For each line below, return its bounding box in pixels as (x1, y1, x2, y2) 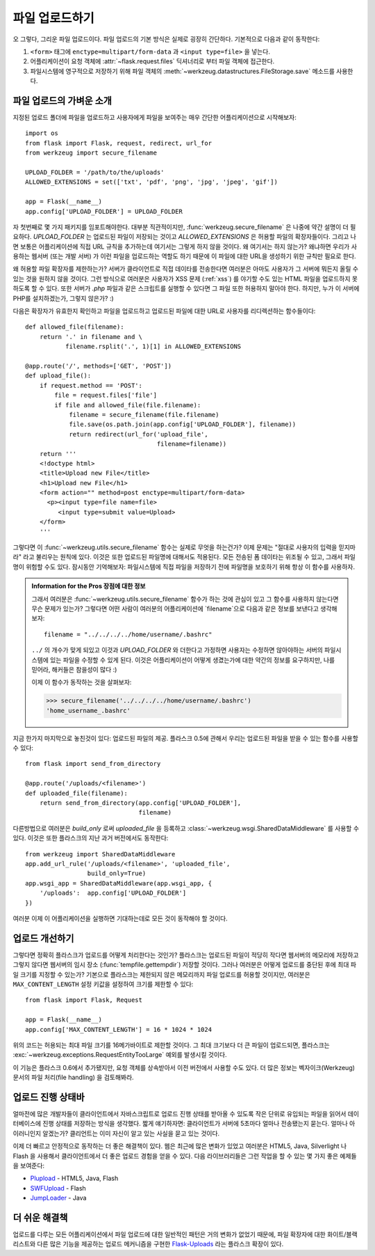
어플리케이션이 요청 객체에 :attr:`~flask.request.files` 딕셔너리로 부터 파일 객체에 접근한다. (30, 57, 275, 65)
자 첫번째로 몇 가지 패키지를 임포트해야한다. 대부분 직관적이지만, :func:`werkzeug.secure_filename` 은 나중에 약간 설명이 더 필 (12, 223, 356, 231)
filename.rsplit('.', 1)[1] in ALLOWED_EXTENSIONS (65, 343, 242, 351)
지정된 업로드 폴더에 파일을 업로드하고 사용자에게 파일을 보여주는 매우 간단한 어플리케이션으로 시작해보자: (12, 113, 297, 122)
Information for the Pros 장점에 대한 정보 (31, 582, 146, 590)
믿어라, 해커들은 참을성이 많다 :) (31, 665, 117, 673)
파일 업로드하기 (12, 10, 94, 26)
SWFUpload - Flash (30, 1184, 86, 1192)
